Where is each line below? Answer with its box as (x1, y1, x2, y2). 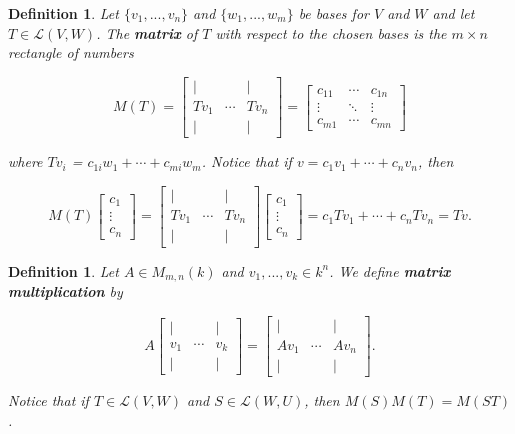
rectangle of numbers (8, 42, 134, 63)
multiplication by (8, 280, 123, 301)
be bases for (298, 3, 369, 23)
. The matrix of (96, 22, 198, 43)
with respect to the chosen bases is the (215, 22, 447, 43)
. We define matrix (329, 260, 451, 281)
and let (432, 3, 475, 23)
